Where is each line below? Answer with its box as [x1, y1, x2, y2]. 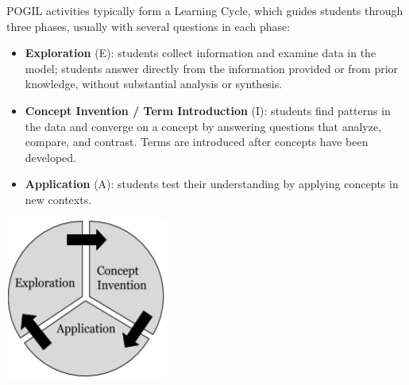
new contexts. [25, 191, 92, 207]
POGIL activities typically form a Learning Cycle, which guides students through [6, 2, 403, 18]
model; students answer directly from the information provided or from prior [25, 60, 399, 76]
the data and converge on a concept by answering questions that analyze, [25, 117, 382, 134]
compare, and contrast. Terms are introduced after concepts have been [25, 133, 368, 150]
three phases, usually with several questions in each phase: [6, 17, 291, 34]
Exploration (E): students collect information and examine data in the [25, 44, 376, 61]
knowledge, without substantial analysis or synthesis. [25, 75, 283, 92]
